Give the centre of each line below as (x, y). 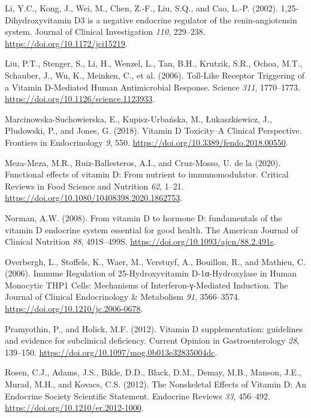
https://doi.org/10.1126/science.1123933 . (80, 99)
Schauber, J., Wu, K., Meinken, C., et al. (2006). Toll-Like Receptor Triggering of (155, 75)
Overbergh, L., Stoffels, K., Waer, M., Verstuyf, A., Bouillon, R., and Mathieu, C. (155, 261)
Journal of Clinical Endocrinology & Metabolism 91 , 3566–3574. (123, 297)
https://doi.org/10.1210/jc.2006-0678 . (74, 309)
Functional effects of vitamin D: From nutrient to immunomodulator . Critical (147, 174)
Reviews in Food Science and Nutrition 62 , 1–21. (94, 186)
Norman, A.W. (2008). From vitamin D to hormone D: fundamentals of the (144, 217)
